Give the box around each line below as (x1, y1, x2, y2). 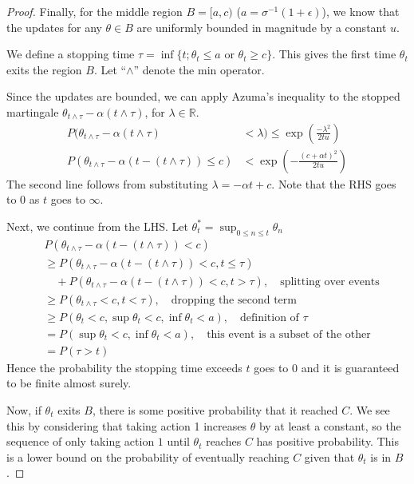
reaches (206, 433, 242, 450)
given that (304, 448, 355, 465)
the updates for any (6, 18, 102, 35)
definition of (240, 311, 299, 323)
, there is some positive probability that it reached (92, 402, 338, 419)
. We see (349, 402, 390, 419)
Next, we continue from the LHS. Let (6, 217, 188, 234)
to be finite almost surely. (6, 375, 132, 391)
